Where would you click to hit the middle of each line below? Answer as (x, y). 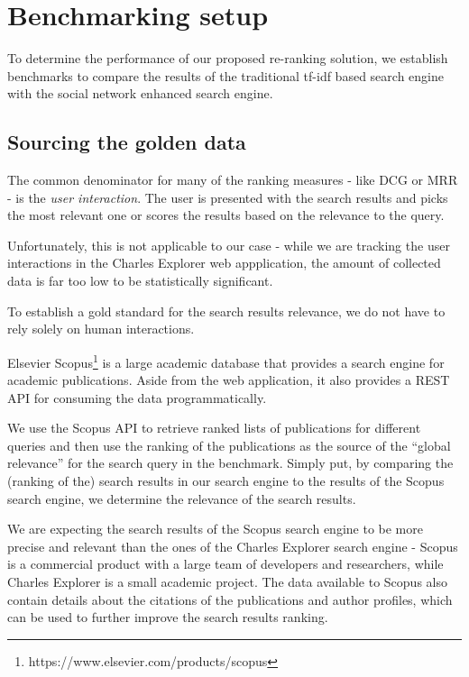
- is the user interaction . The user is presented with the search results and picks (228, 197)
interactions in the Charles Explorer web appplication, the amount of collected (224, 263)
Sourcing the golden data (127, 142)
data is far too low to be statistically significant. (140, 281)
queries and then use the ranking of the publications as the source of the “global (229, 445)
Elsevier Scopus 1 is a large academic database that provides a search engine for (226, 361)
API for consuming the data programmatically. (137, 397)
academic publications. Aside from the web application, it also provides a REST (229, 380)
